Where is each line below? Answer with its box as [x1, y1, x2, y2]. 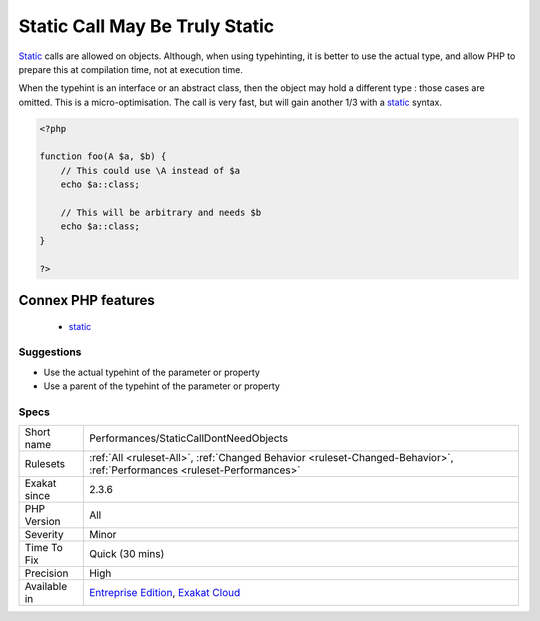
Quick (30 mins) [88, 547, 165, 561]
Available [24, 580, 68, 594]
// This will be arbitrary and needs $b [60, 207, 262, 219]
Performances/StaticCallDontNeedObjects [88, 431, 289, 445]
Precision [24, 566, 69, 580]
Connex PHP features [18, 292, 155, 309]
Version [24, 515, 61, 529]
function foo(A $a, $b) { [39, 151, 167, 162]
